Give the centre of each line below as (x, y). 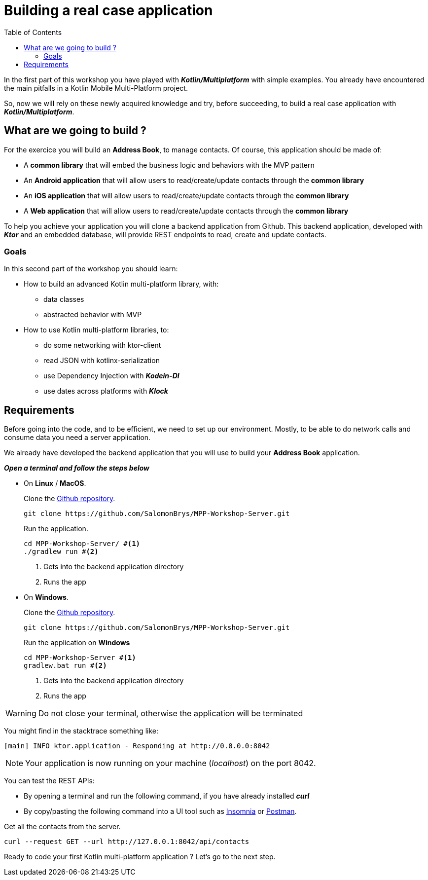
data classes (64, 299)
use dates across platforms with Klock (106, 391)
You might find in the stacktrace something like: (81, 731)
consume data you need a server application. (77, 438)
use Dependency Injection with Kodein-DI (111, 376)
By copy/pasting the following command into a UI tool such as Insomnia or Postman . (160, 811)
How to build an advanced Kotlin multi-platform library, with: (121, 284)
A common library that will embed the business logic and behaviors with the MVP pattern (169, 165)
